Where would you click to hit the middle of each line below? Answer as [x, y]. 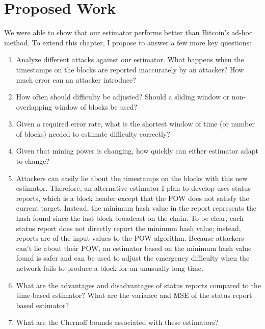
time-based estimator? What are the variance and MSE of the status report [134, 295]
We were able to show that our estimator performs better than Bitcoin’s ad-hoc [128, 32]
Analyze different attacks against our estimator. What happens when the [130, 59]
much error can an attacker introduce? [76, 79]
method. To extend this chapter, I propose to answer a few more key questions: [128, 42]
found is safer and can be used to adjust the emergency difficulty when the [133, 258]
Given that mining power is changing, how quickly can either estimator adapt [137, 151]
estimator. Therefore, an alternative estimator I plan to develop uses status [134, 188]
